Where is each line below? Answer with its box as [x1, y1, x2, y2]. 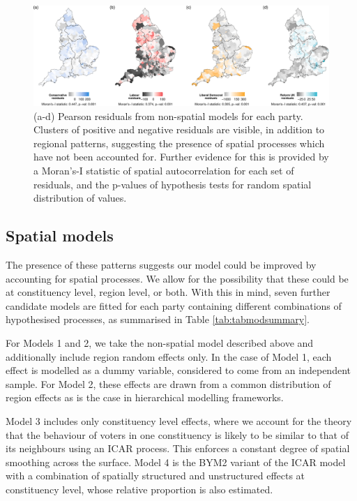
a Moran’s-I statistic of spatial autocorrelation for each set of [33, 163, 294, 178]
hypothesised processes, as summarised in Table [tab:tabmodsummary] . [6, 312, 310, 327]
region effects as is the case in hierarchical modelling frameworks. [6, 390, 284, 405]
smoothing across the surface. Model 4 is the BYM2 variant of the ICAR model [6, 454, 346, 469]
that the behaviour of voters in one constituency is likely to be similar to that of [6, 427, 349, 442]
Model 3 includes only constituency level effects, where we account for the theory [6, 413, 352, 428]
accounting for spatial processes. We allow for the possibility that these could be [6, 271, 349, 285]
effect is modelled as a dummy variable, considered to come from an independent [6, 363, 351, 377]
